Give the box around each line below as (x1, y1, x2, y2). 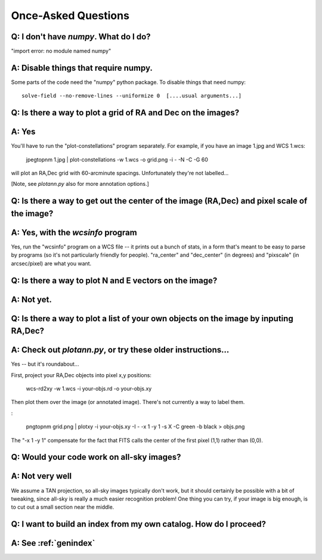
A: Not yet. (11, 294, 52, 304)
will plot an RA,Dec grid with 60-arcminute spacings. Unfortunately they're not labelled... (11, 170, 229, 177)
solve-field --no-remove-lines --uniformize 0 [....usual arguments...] (21, 92, 242, 99)
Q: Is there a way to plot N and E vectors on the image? (11, 275, 218, 285)
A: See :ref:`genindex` (11, 538, 95, 548)
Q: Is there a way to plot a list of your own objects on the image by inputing (11, 313, 293, 323)
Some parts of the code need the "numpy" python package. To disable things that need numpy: (11, 78, 246, 86)
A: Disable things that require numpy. (11, 63, 153, 73)
